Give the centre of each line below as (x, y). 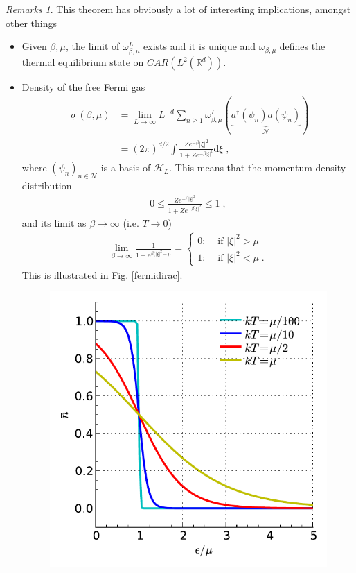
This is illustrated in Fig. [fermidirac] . (102, 274)
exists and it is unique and (200, 46)
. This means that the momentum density (258, 168)
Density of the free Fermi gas (83, 87)
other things (32, 23)
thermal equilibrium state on (83, 62)
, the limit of (92, 46)
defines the (302, 46)
